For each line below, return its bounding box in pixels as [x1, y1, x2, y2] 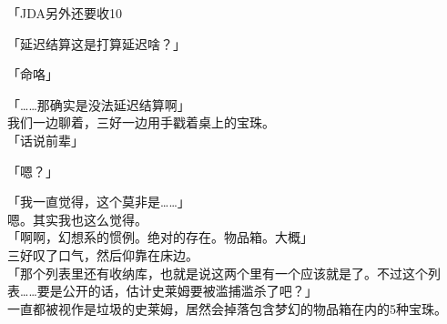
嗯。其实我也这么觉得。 [7, 209, 147, 228]
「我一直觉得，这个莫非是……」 [7, 192, 190, 211]
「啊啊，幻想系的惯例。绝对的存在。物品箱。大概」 [7, 228, 313, 247]
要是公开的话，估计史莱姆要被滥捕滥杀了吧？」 [36, 281, 318, 300]
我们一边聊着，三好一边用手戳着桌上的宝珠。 [7, 113, 275, 132]
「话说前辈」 [7, 130, 84, 149]
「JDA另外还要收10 [7, 4, 122, 22]
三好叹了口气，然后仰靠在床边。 [7, 245, 198, 264]
